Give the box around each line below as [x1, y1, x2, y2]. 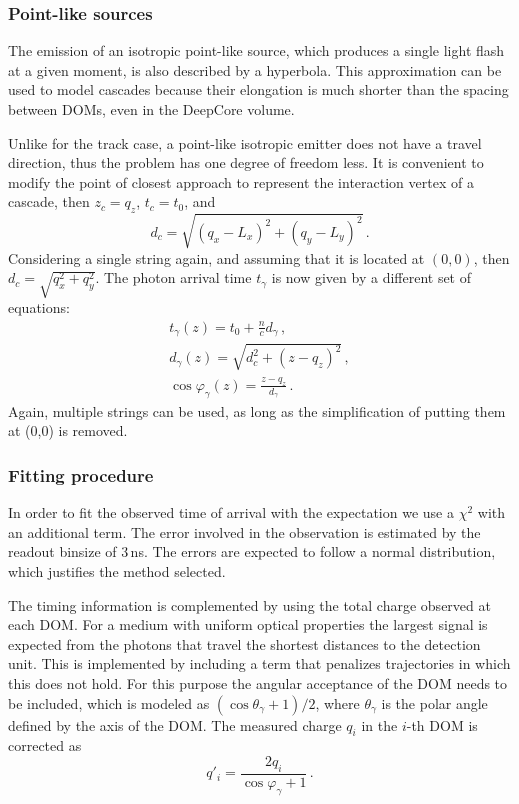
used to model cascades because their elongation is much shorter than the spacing [8, 79, 509, 100]
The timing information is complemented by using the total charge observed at [8, 594, 491, 615]
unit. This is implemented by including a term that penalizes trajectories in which [8, 653, 511, 674]
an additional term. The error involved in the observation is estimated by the [8, 521, 481, 542]
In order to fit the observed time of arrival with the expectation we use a [8, 502, 454, 523]
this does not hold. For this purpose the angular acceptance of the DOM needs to [8, 672, 508, 693]
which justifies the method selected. [8, 560, 226, 581]
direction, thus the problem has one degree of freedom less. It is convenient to [8, 152, 484, 173]
